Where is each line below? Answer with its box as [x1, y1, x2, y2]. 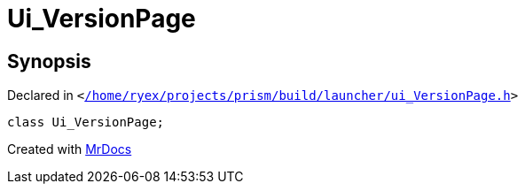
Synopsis [7, 50, 91, 73]
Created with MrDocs [7, 141, 132, 157]
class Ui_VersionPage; [7, 115, 165, 130]
